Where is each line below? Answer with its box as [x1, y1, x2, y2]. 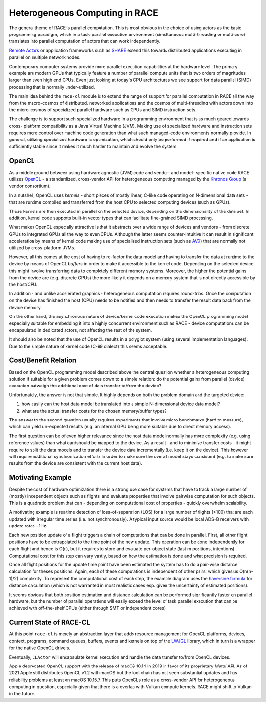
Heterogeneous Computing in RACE [9, 7, 159, 18]
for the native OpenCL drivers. [9, 645, 71, 651]
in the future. [9, 691, 35, 697]
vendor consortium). [9, 183, 51, 189]
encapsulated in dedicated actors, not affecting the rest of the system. [9, 327, 152, 333]
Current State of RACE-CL [9, 618, 91, 627]
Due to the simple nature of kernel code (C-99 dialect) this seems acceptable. [9, 343, 167, 349]
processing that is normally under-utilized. [9, 84, 95, 90]
